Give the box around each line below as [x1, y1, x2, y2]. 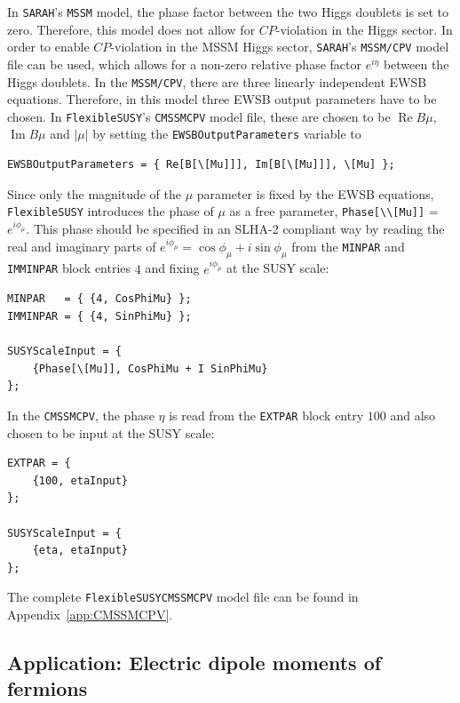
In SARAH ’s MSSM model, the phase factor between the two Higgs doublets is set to [7, 3, 448, 20]
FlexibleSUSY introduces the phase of [7, 202, 214, 220]
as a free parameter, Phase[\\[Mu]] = [229, 202, 439, 220]
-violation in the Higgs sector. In [275, 20, 453, 38]
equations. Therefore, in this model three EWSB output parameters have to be [7, 90, 437, 108]
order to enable [7, 37, 90, 56]
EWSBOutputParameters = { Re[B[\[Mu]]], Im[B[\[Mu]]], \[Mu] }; [7, 158, 395, 172]
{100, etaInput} [32, 474, 129, 487]
